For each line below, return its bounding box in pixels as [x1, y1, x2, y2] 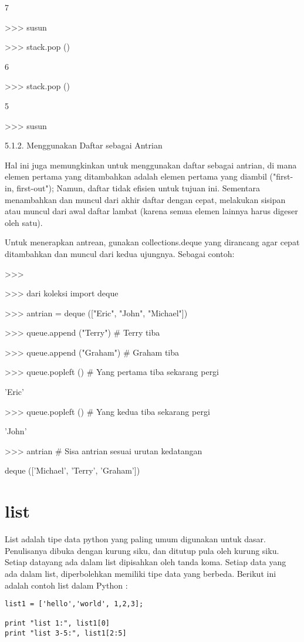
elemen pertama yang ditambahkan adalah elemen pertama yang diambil [5, 170, 267, 183]
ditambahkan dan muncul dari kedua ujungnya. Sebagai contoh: [5, 247, 235, 259]
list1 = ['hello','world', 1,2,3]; [5, 600, 144, 609]
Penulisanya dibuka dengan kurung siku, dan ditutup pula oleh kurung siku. [5, 544, 279, 556]
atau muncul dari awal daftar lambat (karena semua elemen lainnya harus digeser [5, 205, 298, 217]
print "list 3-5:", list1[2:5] [5, 629, 127, 638]
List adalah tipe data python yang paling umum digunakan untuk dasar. [5, 533, 266, 545]
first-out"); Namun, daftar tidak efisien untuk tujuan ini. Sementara [16, 181, 260, 194]
